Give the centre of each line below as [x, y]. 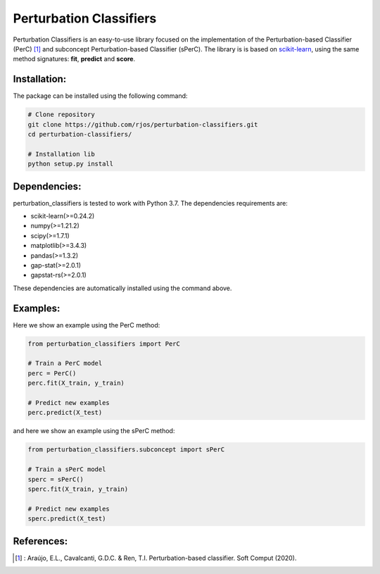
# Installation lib [61, 154]
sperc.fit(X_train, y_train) [78, 489]
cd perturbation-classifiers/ [80, 134]
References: [40, 541]
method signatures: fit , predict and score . [74, 59]
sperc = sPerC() [56, 479]
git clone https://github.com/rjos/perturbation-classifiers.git [143, 124]
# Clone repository [61, 115]
